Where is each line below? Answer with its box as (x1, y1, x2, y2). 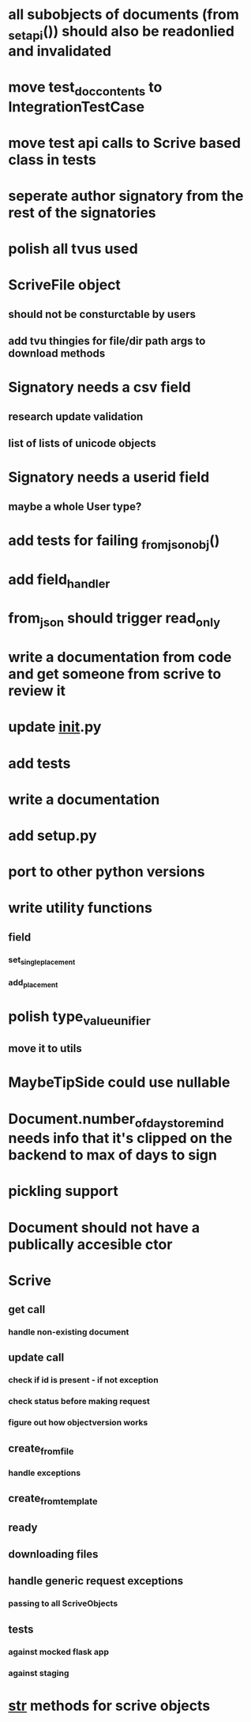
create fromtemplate (8, 1492, 98, 1508)
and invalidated (8, 42, 112, 60)
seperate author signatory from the (8, 187, 244, 205)
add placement (8, 977, 58, 990)
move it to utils (8, 1042, 82, 1055)
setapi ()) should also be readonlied (8, 22, 235, 43)
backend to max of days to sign (8, 1146, 217, 1164)
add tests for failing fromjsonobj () (8, 532, 220, 552)
